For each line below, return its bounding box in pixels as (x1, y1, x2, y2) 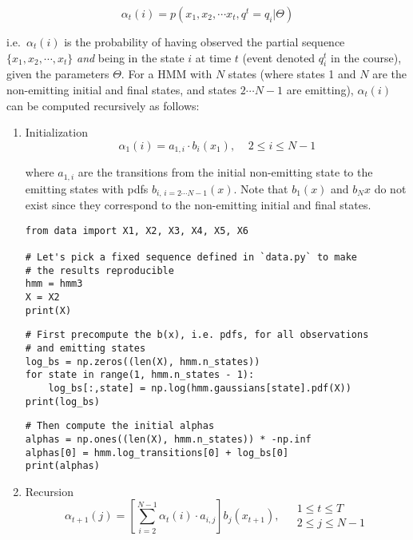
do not (374, 180, 407, 197)
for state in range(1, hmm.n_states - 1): (25, 369, 255, 381)
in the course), (331, 49, 402, 66)
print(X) (25, 304, 72, 316)
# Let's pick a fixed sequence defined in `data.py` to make (25, 252, 358, 264)
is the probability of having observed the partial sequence (64, 34, 345, 50)
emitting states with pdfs (25, 180, 149, 197)
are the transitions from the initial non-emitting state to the (77, 164, 373, 181)
